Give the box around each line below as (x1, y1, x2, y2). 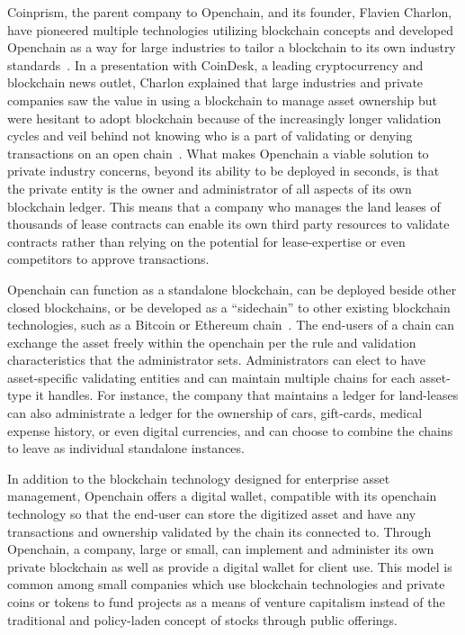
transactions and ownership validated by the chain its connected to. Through (7, 522, 432, 540)
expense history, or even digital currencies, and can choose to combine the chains (7, 421, 453, 440)
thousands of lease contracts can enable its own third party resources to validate (7, 214, 450, 233)
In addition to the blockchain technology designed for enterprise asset (7, 468, 390, 487)
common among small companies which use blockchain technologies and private (7, 575, 445, 594)
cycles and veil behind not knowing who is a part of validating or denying (7, 126, 413, 145)
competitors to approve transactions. (7, 249, 210, 268)
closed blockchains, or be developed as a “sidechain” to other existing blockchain (7, 297, 451, 316)
